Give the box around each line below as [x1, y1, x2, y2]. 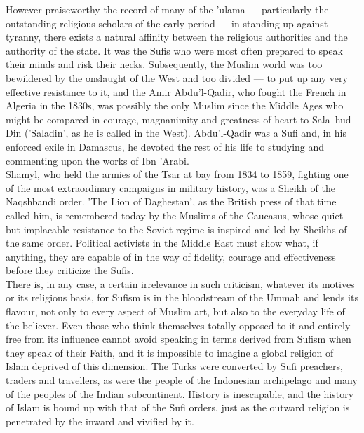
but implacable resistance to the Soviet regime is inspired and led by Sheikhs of [6, 221, 347, 236]
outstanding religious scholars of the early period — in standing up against [6, 15, 328, 30]
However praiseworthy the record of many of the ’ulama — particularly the [6, 2, 329, 16]
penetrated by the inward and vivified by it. [6, 413, 194, 428]
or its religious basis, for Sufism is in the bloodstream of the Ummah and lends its [6, 290, 358, 305]
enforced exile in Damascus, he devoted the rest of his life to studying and [6, 139, 325, 153]
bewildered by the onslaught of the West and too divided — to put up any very [6, 70, 348, 85]
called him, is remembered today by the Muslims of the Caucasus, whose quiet [6, 207, 344, 222]
